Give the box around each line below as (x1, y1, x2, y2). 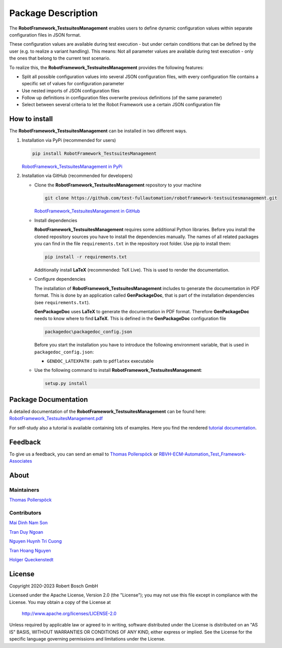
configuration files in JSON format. (9, 32, 81, 38)
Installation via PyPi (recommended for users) (22, 137, 116, 143)
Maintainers (9, 486, 40, 493)
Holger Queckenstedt (9, 556, 54, 562)
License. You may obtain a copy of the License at (9, 599, 111, 605)
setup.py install (45, 381, 88, 386)
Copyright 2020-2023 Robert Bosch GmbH (9, 583, 98, 589)
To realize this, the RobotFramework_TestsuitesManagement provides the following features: (9, 64, 204, 70)
